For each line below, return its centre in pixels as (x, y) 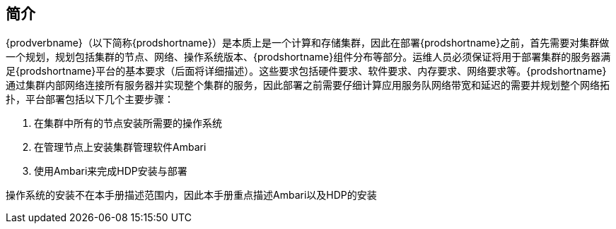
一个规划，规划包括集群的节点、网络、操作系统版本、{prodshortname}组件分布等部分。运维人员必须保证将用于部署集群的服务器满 (308, 57)
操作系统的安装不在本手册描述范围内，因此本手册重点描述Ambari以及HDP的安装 (191, 195)
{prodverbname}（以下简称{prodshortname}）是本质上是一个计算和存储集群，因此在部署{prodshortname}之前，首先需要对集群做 (308, 43)
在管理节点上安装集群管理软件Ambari (120, 147)
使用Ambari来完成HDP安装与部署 (111, 171)
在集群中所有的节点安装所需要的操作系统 (128, 123)
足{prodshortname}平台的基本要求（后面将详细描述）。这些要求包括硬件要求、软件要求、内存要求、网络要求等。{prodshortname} (306, 71)
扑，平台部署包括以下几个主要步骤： (90, 99)
